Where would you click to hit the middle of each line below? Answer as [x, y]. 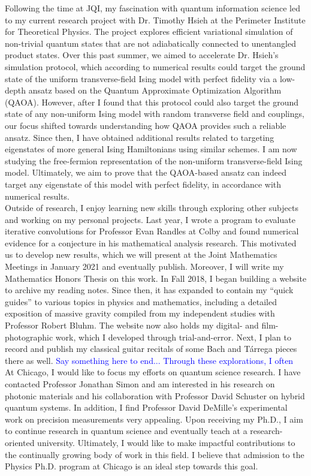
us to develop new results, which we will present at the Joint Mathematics [141, 254]
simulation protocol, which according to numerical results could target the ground [155, 66]
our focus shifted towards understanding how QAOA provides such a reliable [146, 125]
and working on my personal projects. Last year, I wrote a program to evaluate [150, 219]
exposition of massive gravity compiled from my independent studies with [140, 313]
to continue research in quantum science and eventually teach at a [126, 431]
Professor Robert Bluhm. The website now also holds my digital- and [132, 325]
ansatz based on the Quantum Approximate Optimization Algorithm [155, 90]
